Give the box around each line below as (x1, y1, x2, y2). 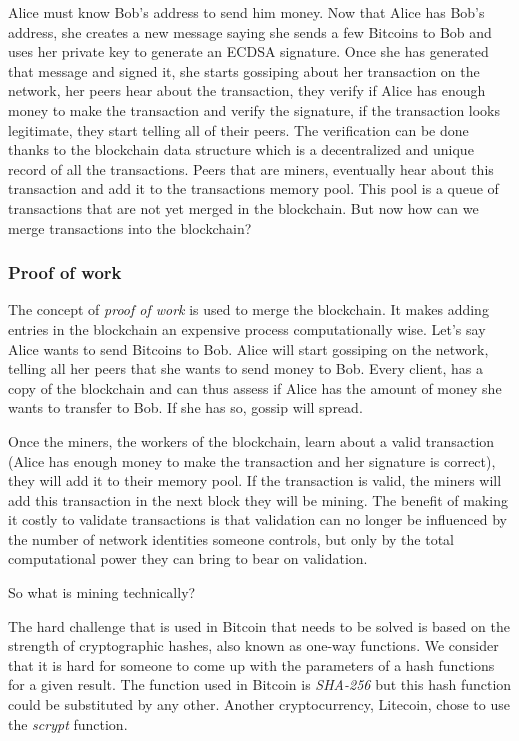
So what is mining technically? (8, 582, 196, 603)
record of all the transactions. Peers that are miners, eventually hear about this (8, 158, 494, 179)
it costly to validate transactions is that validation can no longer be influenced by (8, 509, 507, 530)
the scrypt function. (8, 713, 128, 734)
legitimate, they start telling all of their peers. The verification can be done (8, 119, 469, 140)
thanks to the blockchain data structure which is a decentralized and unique (8, 139, 474, 160)
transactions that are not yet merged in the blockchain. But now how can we (8, 197, 479, 218)
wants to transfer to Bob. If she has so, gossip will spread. (8, 397, 363, 418)
